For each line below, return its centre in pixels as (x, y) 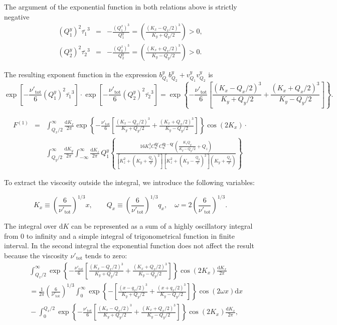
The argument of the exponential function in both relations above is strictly (121, 7)
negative (17, 16)
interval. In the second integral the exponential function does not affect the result (129, 246)
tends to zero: (106, 255)
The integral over (31, 226)
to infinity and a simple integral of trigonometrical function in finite (130, 235)
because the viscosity (36, 255)
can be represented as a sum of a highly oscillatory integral (162, 226)
